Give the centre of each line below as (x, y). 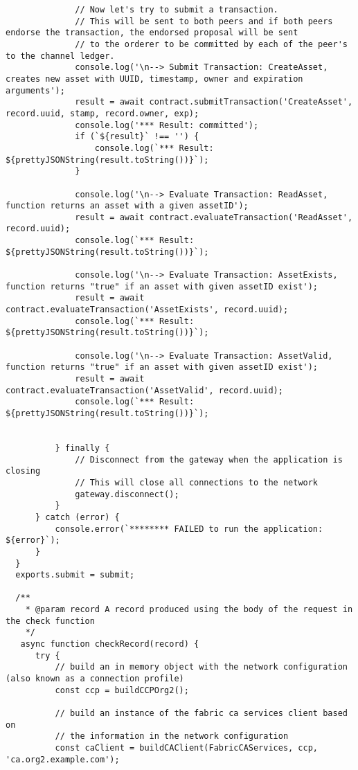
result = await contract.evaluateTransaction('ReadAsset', (214, 217)
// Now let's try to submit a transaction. (177, 10)
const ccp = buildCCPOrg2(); (122, 690)
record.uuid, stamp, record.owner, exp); (102, 113)
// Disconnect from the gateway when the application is (209, 459)
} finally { (82, 448)
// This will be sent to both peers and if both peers (204, 21)
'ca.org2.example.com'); (63, 759)
